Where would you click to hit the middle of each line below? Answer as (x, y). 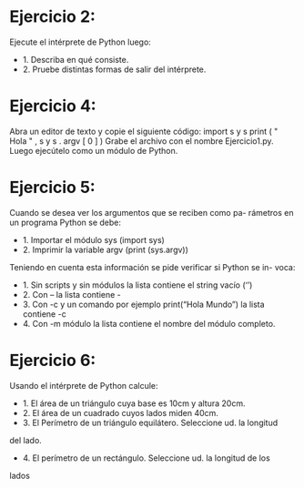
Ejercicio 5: (52, 188)
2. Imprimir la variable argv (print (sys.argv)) (106, 249)
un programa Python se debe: (65, 222)
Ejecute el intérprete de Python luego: (81, 42)
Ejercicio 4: (53, 106)
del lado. (26, 440)
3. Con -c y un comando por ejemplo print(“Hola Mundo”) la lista (144, 304)
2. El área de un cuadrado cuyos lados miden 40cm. (120, 412)
